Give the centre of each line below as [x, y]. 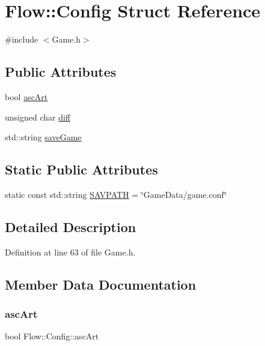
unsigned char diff [38, 117]
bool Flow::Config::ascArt [52, 336]
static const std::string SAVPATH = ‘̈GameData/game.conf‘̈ [116, 194]
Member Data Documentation [101, 284]
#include [22, 39]
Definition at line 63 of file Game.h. [70, 252]
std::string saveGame [43, 137]
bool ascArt [26, 96]
